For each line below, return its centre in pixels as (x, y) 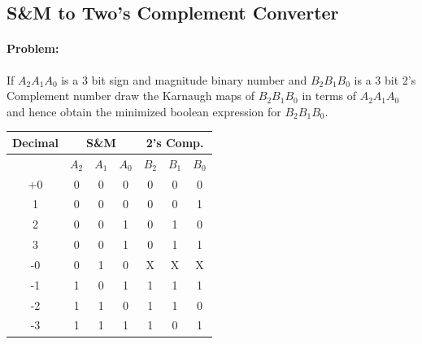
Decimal (36, 142)
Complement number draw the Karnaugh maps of (131, 96)
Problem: (33, 48)
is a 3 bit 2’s (385, 79)
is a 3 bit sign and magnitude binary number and (184, 79)
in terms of (329, 96)
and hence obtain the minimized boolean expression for (144, 111)
